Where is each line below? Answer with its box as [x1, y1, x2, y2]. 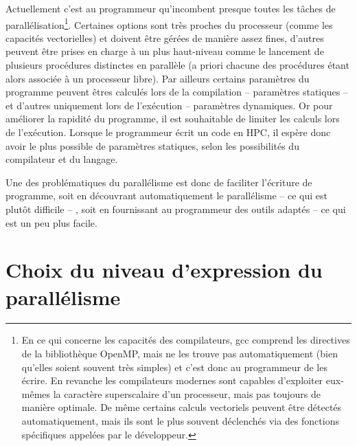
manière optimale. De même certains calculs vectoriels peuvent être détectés [21, 400, 342, 414]
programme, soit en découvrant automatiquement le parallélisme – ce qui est [5, 188, 327, 203]
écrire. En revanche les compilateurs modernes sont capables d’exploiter [21, 373, 323, 388]
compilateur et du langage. [5, 152, 118, 166]
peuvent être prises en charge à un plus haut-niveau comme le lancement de [5, 44, 324, 58]
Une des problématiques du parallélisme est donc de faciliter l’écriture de [5, 175, 312, 189]
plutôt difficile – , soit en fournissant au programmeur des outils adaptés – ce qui [5, 201, 346, 216]
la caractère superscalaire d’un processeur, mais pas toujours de [53, 386, 321, 401]
